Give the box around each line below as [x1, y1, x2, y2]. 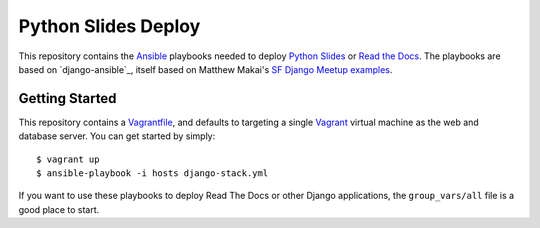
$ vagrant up [36, 153, 100, 165]
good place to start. [18, 203, 100, 215]
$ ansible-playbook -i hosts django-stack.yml [36, 168, 269, 179]
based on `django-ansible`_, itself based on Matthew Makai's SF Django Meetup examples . [18, 63, 393, 75]
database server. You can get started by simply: [18, 130, 216, 142]
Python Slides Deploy [18, 15, 201, 37]
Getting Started [18, 90, 117, 107]
